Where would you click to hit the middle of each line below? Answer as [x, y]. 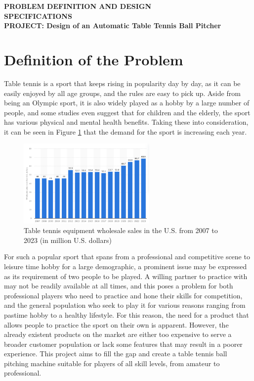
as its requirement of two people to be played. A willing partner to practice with [126, 276]
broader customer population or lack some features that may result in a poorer [123, 344]
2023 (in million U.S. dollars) [68, 240]
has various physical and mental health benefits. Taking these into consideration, [126, 122]
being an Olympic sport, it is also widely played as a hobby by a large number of [127, 103]
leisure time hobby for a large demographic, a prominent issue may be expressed [126, 266]
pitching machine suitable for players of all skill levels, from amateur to [112, 363]
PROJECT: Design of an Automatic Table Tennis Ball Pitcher [113, 25]
